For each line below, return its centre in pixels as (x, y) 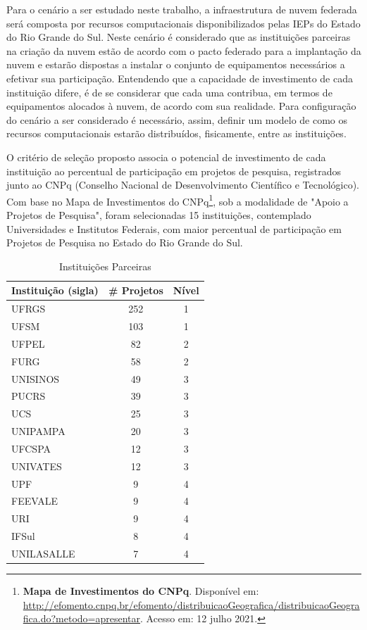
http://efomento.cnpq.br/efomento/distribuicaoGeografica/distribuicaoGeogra (191, 604)
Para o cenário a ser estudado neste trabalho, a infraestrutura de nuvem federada (182, 9)
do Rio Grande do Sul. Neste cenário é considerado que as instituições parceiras (179, 37)
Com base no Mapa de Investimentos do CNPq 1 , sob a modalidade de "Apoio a (178, 200)
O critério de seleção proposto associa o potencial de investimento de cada (166, 157)
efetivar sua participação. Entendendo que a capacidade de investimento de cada (180, 78)
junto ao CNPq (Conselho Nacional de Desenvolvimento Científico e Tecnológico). (183, 185)
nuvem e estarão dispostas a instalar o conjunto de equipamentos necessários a (176, 64)
